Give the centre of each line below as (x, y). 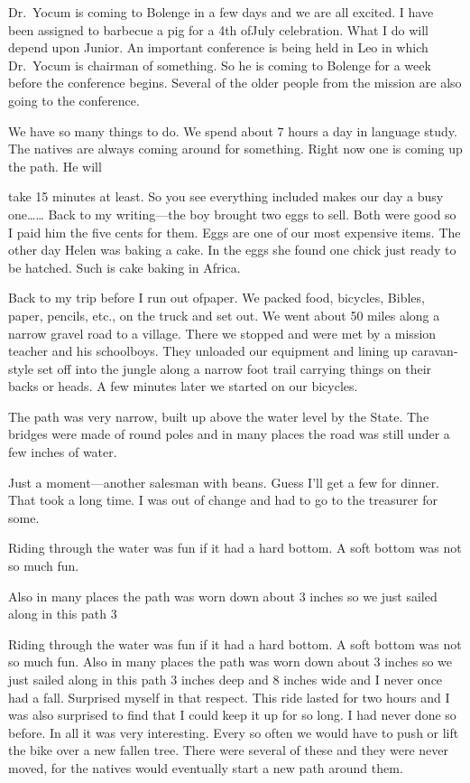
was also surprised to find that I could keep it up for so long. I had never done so (232, 715)
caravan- (435, 351)
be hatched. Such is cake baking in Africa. (124, 267)
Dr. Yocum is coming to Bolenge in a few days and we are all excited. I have (221, 12)
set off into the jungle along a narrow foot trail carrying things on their (235, 368)
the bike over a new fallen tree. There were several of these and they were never (228, 750)
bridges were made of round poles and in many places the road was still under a (229, 434)
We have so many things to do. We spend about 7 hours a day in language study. (233, 130)
